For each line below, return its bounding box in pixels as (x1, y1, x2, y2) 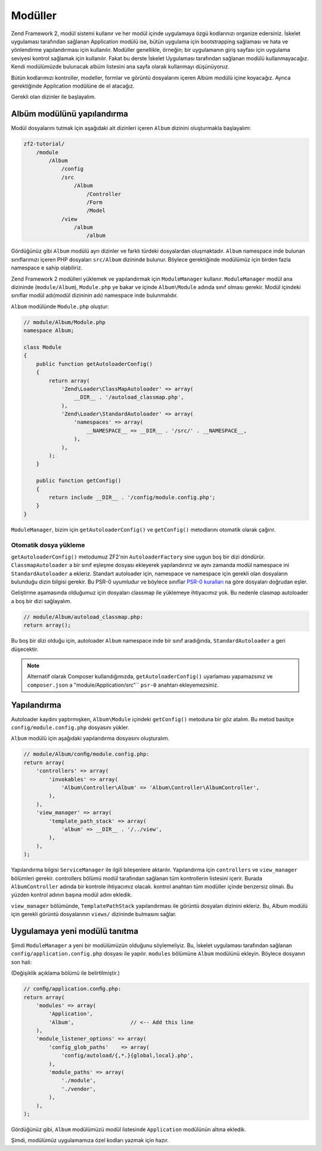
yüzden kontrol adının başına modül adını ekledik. (11, 891, 132, 898)
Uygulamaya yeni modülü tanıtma (11, 926, 138, 936)
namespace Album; (23, 327, 75, 334)
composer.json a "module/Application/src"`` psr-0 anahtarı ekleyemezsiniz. (27, 681, 219, 688)
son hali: (11, 958, 32, 966)
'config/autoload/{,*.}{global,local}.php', (61, 1052, 194, 1059)
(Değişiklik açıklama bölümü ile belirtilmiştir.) (11, 969, 120, 977)
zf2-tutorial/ (23, 141, 65, 147)
